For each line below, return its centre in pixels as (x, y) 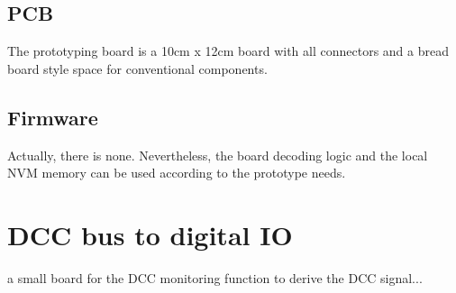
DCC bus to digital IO (150, 234)
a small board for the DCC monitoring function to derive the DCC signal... (215, 277)
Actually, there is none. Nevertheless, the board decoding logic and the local (218, 155)
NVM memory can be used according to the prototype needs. (177, 173)
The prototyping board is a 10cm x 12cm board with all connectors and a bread (228, 51)
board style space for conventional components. (137, 68)
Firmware (53, 117)
